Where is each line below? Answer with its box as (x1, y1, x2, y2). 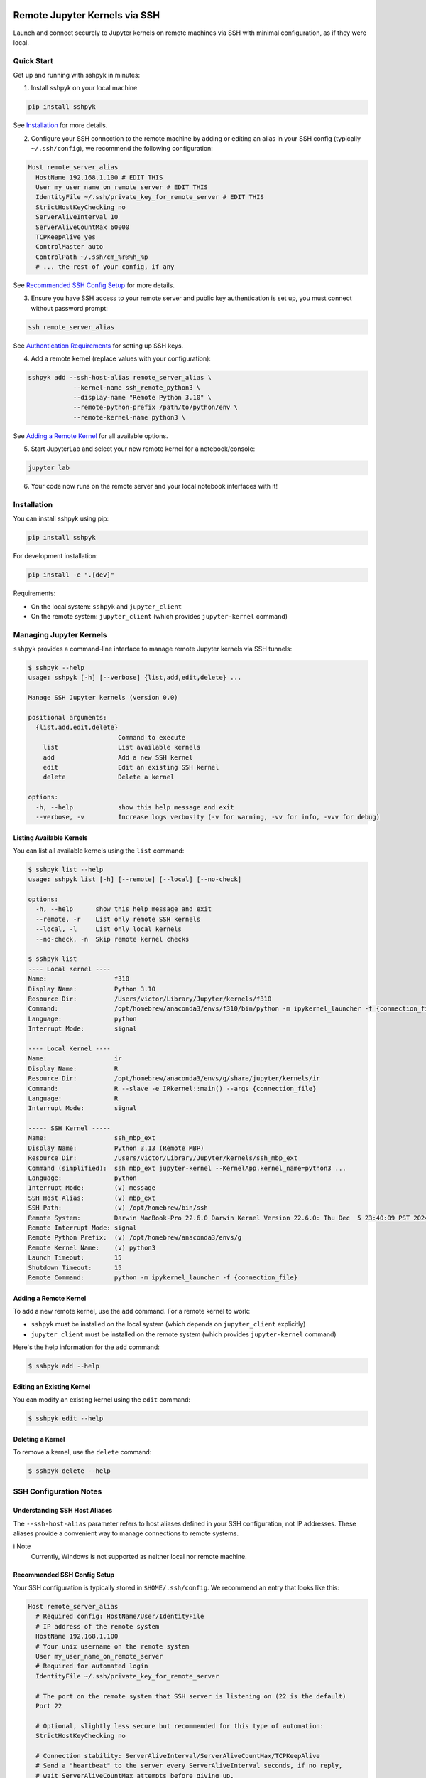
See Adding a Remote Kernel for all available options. (13, 431, 168, 440)
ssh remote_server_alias (28, 323, 115, 331)
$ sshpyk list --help (28, 865, 104, 873)
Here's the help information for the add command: (13, 1343, 160, 1351)
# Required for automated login (35, 1662, 148, 1671)
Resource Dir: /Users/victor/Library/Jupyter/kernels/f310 (28, 994, 272, 1003)
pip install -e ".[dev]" (28, 571, 115, 579)
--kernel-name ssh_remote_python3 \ (72, 383, 201, 391)
